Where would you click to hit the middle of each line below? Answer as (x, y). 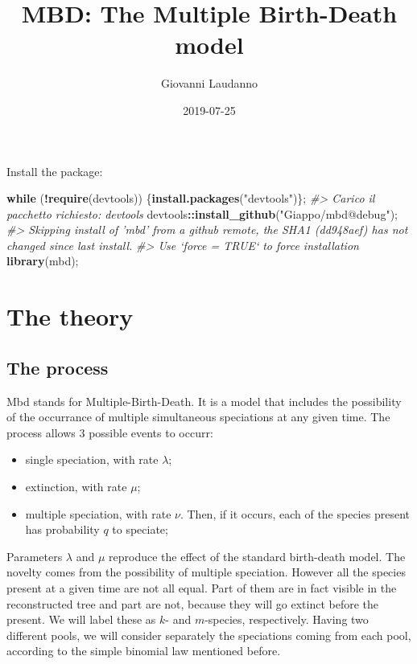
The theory (70, 316)
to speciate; (140, 529)
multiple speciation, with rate (98, 513)
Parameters (35, 556)
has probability (62, 529)
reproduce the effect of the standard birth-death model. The (257, 556)
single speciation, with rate (92, 459)
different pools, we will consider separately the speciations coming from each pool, (209, 635)
